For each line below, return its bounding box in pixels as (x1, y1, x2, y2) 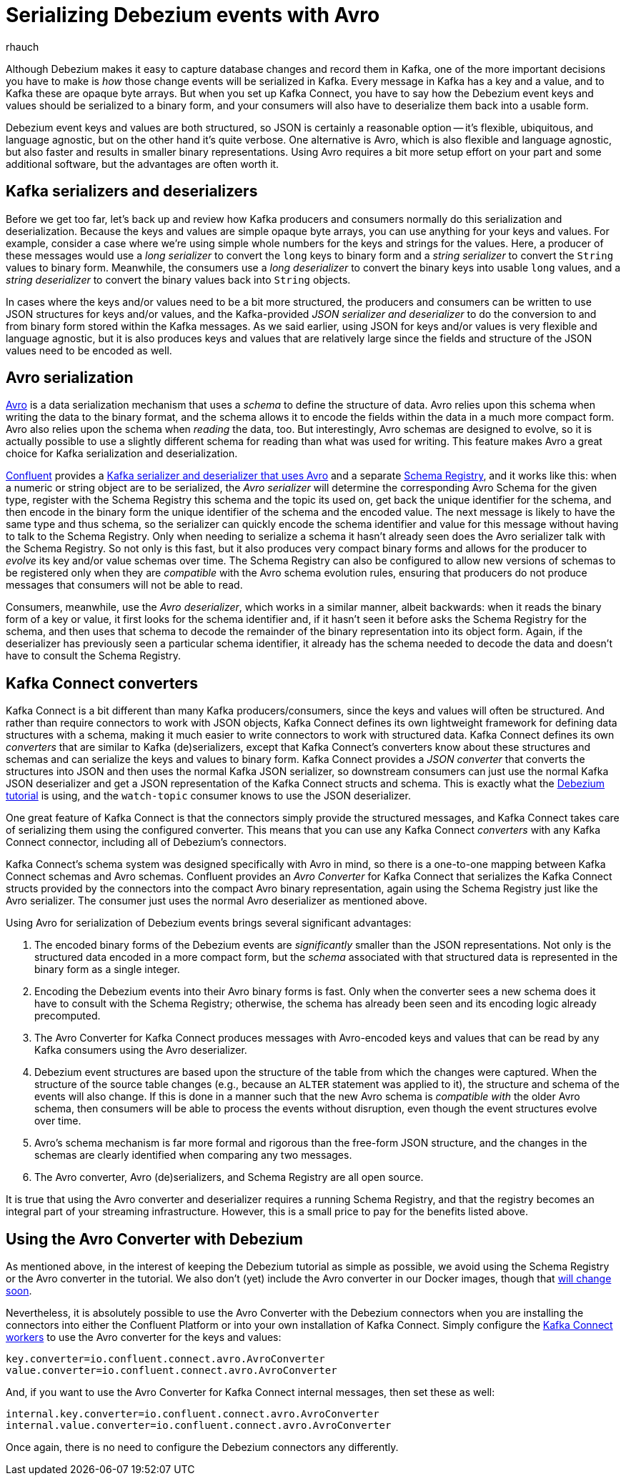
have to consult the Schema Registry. (6, 649, 181, 662)
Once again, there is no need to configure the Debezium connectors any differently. (6, 1441, 399, 1454)
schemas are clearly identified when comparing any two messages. (34, 1149, 352, 1162)
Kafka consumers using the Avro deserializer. (34, 1044, 247, 1057)
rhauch (6, 40, 39, 53)
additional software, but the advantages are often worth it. (6, 157, 279, 170)
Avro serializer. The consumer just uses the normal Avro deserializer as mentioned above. (6, 894, 427, 907)
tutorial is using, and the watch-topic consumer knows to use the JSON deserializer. (6, 789, 411, 802)
